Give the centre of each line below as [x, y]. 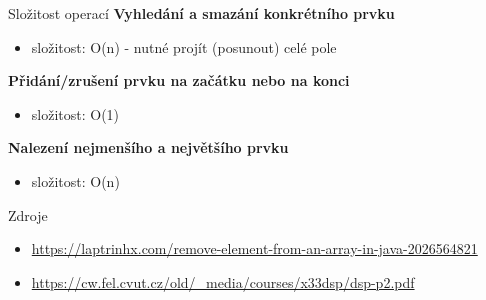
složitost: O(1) [75, 113]
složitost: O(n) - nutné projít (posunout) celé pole [184, 46]
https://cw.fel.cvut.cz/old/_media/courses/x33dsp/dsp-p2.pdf [223, 281]
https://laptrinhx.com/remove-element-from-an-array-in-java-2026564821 [254, 248]
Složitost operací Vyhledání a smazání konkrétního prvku [201, 13]
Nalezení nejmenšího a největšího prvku [148, 147]
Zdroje [28, 214]
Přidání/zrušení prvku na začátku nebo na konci [179, 80]
